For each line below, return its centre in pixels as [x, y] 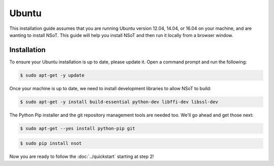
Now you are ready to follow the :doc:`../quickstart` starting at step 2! [82, 156]
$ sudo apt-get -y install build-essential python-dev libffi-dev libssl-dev [119, 102]
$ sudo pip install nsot [51, 143]
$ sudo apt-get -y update [52, 75]
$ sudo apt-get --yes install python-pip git [78, 128]
